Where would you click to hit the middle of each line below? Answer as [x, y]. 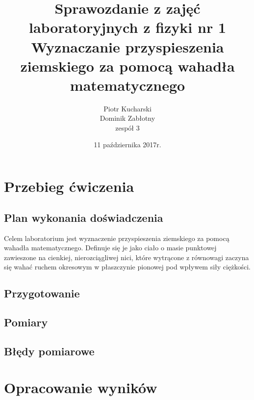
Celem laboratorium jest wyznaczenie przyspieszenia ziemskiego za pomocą [117, 238]
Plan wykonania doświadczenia [84, 217]
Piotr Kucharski [127, 108]
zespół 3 [127, 128]
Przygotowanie [42, 293]
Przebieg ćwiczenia [69, 186]
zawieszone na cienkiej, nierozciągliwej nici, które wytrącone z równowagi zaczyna [127, 257]
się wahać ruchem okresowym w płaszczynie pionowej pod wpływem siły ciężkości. [127, 267]
